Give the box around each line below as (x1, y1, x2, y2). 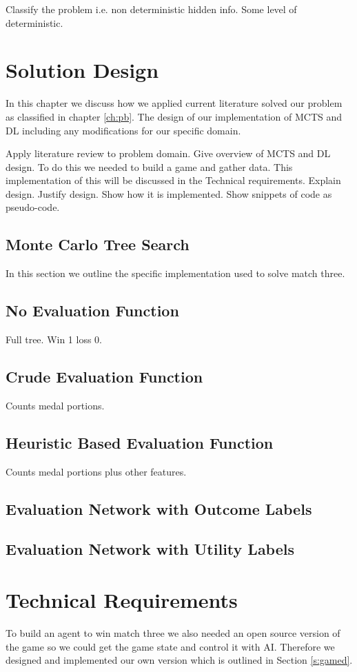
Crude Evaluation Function (6, 366, 203, 387)
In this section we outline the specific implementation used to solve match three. (6, 266, 345, 281)
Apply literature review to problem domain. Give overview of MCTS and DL (6, 146, 331, 161)
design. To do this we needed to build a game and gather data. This (6, 159, 293, 174)
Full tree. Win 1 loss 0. (6, 332, 102, 347)
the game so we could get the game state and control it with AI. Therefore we (6, 639, 335, 653)
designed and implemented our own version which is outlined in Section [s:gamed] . (6, 653, 353, 667)
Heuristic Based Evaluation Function (6, 431, 274, 453)
